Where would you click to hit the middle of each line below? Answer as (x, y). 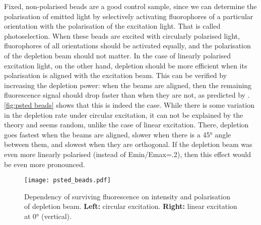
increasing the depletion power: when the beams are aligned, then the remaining (128, 85)
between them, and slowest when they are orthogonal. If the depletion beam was (128, 144)
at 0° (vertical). (48, 216)
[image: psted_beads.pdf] (68, 180)
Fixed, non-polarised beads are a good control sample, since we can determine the (130, 6)
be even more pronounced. (45, 164)
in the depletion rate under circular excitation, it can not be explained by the (124, 115)
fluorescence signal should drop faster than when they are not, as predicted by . (127, 95)
